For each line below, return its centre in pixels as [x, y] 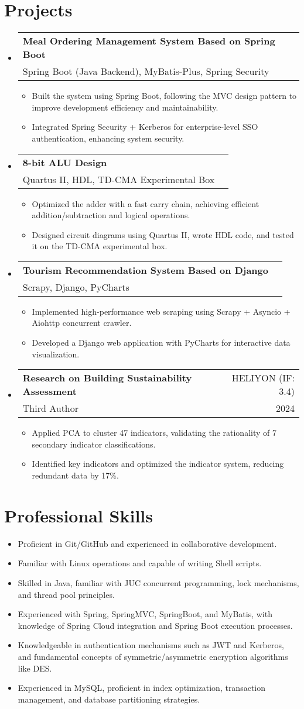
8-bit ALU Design [65, 162]
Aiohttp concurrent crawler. [82, 323]
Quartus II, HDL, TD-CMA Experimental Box [119, 179]
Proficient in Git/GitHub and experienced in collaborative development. [147, 543]
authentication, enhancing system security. [108, 138]
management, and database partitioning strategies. [109, 699]
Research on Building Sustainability [107, 378]
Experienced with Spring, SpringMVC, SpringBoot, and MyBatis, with [145, 614]
